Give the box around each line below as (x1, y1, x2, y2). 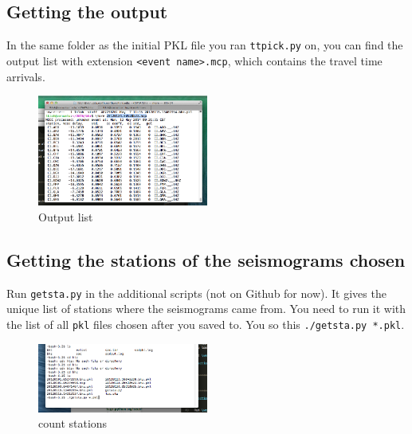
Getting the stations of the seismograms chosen (6, 247, 406, 272)
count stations (38, 415, 108, 432)
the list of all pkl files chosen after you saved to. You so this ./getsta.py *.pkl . (6, 315, 405, 332)
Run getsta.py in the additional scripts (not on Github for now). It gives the (6, 284, 386, 301)
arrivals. (6, 68, 45, 84)
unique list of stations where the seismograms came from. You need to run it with (6, 300, 406, 317)
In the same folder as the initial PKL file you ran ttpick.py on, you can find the (6, 37, 403, 53)
